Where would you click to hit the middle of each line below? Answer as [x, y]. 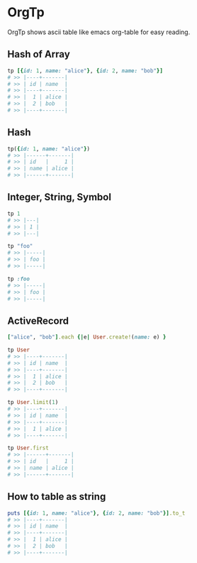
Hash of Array [39, 54]
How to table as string [57, 497]
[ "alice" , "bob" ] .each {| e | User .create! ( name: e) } [87, 337]
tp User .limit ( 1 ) [33, 403]
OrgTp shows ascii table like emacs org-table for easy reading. [99, 32]
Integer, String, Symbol [60, 197]
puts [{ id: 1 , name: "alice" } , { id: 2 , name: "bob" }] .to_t [96, 513]
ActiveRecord [38, 321]
